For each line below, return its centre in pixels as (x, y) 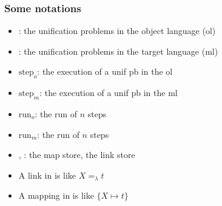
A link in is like (47, 175)
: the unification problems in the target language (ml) (118, 51)
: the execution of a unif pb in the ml (109, 93)
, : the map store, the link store (77, 155)
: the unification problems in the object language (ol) (117, 31)
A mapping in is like (56, 195)
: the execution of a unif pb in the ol (105, 71)
